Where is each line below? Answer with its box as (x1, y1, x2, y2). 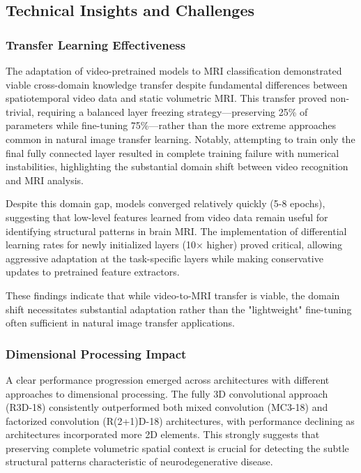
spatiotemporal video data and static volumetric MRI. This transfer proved (6, 91, 328, 105)
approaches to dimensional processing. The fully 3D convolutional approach (6, 386, 328, 400)
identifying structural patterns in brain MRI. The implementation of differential (6, 223, 347, 238)
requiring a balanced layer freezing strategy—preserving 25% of (37, 104, 308, 119)
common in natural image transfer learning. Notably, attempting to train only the (6, 131, 355, 146)
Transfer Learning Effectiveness (6, 36, 186, 53)
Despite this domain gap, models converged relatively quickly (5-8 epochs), (6, 196, 325, 211)
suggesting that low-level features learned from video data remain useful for (6, 209, 328, 224)
